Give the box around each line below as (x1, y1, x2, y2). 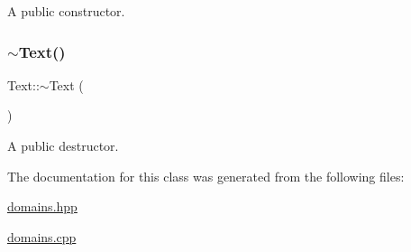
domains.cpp (7, 227, 77, 246)
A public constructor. (7, 2, 125, 20)
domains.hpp (7, 197, 78, 216)
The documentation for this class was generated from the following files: (7, 166, 405, 185)
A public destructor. (7, 136, 119, 154)
